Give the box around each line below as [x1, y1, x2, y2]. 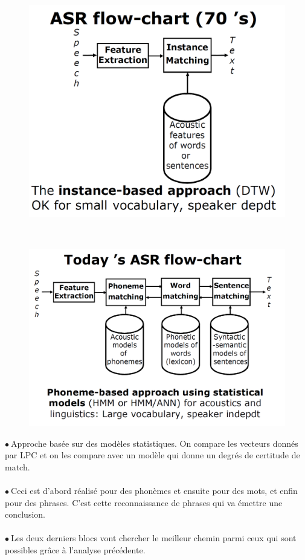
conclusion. [5, 508, 45, 521]
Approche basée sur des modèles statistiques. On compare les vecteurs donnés [11, 436, 298, 449]
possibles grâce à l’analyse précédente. [5, 543, 146, 556]
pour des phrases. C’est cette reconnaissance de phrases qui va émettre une [5, 496, 283, 509]
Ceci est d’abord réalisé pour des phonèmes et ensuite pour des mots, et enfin [11, 484, 298, 497]
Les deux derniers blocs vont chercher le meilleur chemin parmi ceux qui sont [11, 532, 297, 544]
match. [5, 460, 30, 473]
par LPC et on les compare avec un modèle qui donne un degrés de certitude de [5, 449, 300, 461]
